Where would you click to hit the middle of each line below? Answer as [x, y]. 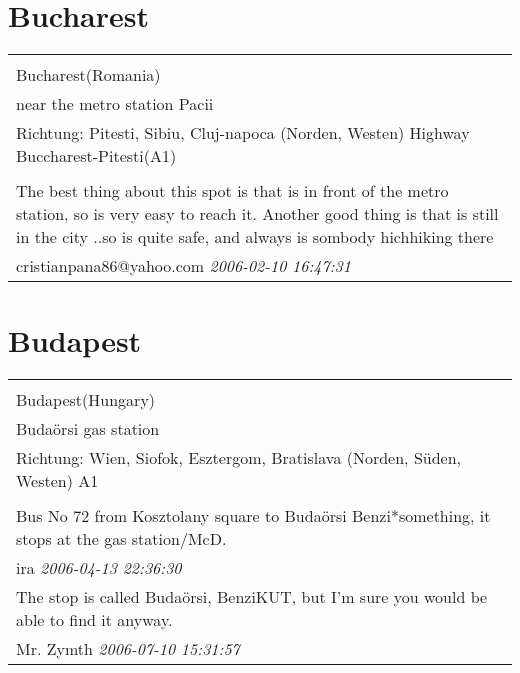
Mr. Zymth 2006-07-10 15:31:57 [128, 649]
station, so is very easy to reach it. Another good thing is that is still [257, 214]
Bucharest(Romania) [88, 75]
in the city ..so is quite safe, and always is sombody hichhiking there [255, 237]
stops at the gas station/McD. [121, 539]
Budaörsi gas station [88, 429]
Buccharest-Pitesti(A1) [96, 156]
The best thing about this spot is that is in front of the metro [232, 191]
